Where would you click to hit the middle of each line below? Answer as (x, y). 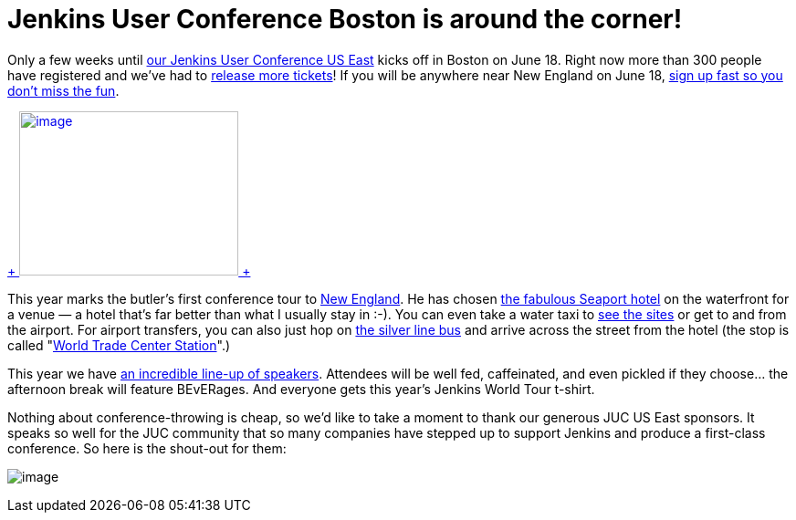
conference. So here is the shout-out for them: (147, 448)
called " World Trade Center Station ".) (119, 345)
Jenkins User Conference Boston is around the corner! (345, 19)
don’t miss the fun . (63, 90)
